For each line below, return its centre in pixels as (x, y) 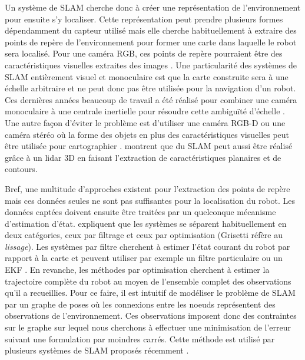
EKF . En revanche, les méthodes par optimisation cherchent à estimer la (137, 270)
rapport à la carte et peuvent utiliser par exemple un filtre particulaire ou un (144, 258)
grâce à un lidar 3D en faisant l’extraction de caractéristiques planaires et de (143, 157)
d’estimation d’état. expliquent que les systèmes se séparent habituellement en (146, 223)
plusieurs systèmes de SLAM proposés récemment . (97, 350)
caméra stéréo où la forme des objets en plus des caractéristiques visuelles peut (147, 134)
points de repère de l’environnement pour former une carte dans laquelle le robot (151, 42)
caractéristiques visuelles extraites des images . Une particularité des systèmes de (151, 65)
